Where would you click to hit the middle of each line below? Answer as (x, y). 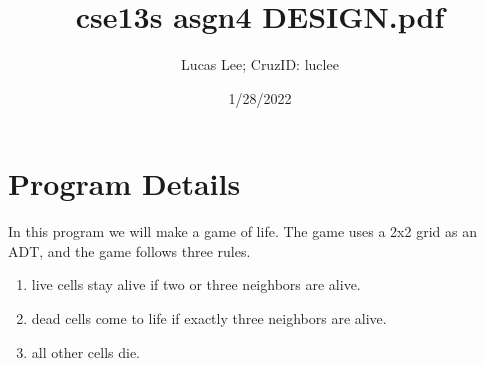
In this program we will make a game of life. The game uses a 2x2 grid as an (242, 231)
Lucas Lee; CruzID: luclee (260, 64)
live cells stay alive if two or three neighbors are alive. (196, 284)
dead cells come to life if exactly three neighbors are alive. (209, 318)
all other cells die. (86, 351)
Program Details (124, 183)
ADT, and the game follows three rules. (129, 250)
